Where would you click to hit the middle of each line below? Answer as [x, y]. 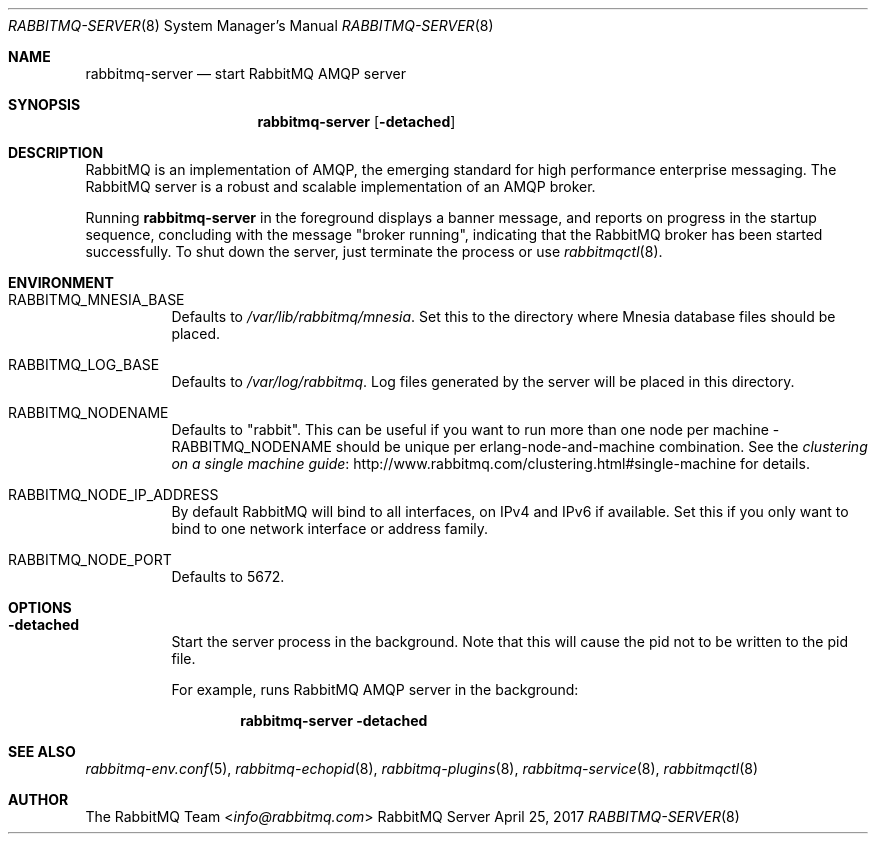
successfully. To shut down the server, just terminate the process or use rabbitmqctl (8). [374, 251]
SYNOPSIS [44, 104]
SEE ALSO [42, 751]
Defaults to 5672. [228, 576]
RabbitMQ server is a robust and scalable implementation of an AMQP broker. [340, 186]
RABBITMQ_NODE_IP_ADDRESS [113, 494]
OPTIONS [40, 607]
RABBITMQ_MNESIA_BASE [96, 299]
